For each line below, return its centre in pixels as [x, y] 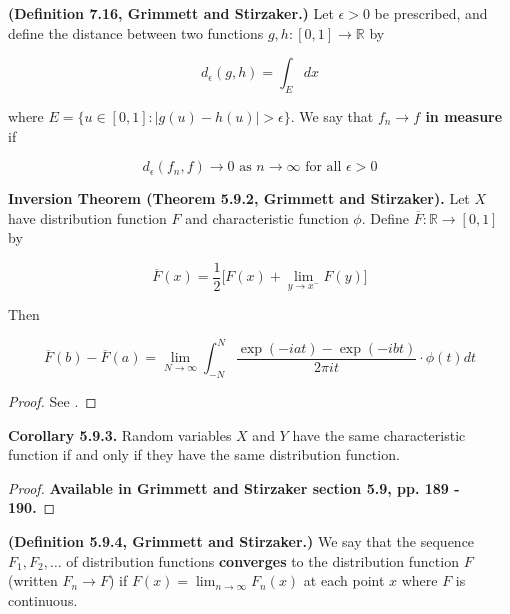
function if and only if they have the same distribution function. [204, 454]
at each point [344, 580]
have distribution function [87, 217]
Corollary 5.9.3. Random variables [120, 434]
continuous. [43, 599]
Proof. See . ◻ [52, 401]
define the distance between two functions [136, 32]
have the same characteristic [379, 434]
